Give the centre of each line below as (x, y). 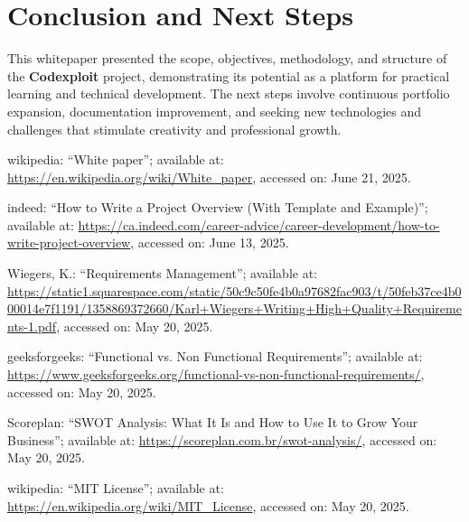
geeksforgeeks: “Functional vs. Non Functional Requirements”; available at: (215, 356)
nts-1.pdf (32, 326)
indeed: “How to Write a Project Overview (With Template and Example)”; (218, 207)
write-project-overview (69, 242)
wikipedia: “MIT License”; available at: (116, 488)
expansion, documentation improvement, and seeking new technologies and (214, 111)
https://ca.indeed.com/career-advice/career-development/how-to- (259, 224)
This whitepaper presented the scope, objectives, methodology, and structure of (227, 58)
